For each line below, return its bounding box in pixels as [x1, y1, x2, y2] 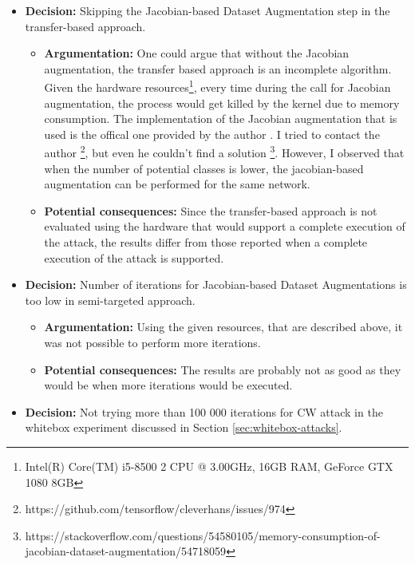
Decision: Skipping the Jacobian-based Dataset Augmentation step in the [25, 2, 390, 18]
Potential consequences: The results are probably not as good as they [44, 361, 401, 377]
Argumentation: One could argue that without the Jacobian [44, 45, 350, 61]
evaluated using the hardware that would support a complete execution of [44, 218, 405, 235]
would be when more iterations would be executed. [44, 377, 293, 393]
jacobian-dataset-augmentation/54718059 [25, 543, 227, 559]
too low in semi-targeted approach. [25, 291, 196, 308]
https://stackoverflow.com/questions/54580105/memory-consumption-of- [25, 527, 381, 543]
